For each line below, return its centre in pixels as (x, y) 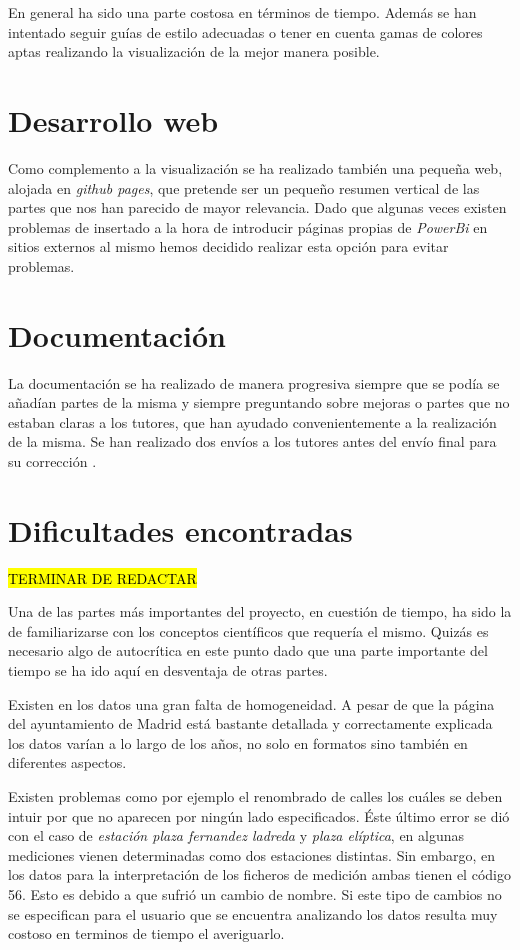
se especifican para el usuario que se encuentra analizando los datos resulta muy (253, 913)
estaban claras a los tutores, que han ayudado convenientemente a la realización (252, 421)
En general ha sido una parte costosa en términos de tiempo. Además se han (242, 12)
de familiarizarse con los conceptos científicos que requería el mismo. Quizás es (248, 630)
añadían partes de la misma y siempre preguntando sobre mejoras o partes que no (259, 402)
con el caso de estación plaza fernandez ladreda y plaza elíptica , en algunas (236, 835)
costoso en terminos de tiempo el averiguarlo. (146, 933)
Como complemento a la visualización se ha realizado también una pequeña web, (255, 167)
